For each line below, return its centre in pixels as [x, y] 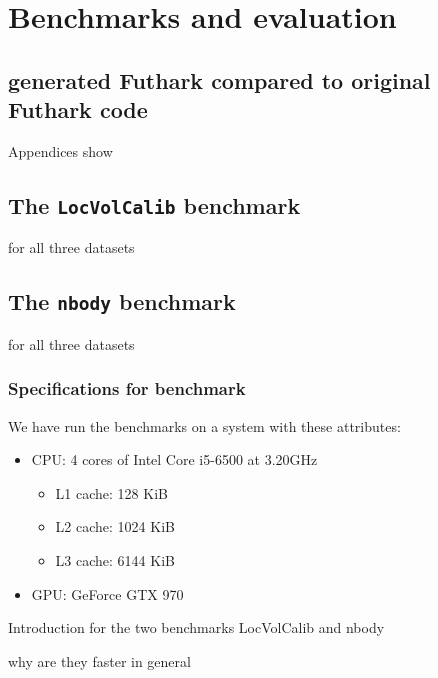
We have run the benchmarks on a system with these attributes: [204, 425]
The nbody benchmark [122, 301]
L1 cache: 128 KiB [111, 492]
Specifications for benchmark [127, 388]
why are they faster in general [99, 660]
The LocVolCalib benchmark [154, 204]
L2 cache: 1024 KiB [115, 526]
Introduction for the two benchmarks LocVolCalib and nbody [196, 627]
